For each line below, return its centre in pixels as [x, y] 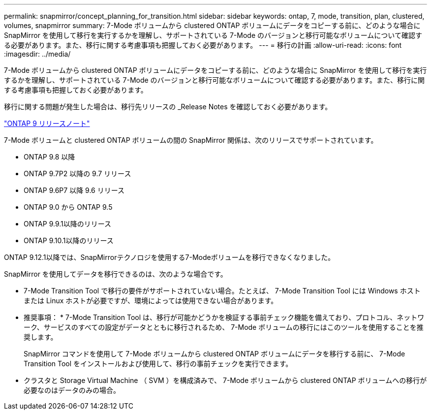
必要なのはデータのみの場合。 [72, 390]
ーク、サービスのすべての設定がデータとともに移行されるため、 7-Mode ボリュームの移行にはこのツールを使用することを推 [224, 327]
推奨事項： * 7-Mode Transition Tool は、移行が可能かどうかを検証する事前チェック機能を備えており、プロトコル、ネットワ [224, 317]
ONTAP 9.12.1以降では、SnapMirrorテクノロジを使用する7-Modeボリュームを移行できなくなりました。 [169, 257]
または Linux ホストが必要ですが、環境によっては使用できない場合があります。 [151, 301]
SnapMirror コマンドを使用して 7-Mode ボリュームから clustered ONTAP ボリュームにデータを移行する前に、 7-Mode [215, 354]
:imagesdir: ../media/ [37, 54]
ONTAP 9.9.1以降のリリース [68, 224]
